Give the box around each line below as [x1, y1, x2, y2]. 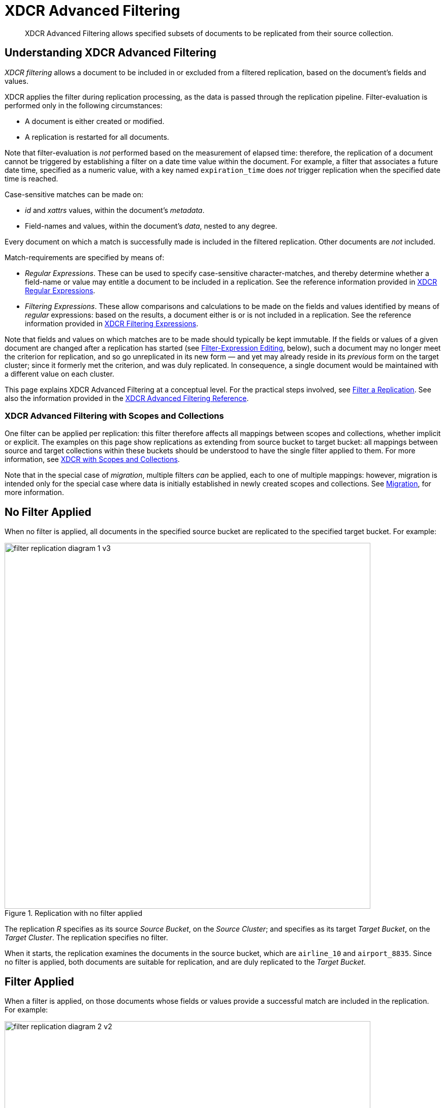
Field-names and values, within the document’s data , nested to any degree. [25, 221, 277, 230]
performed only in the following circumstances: [5, 101, 163, 110]
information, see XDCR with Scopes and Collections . [5, 455, 180, 464]
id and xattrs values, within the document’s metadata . [25, 205, 205, 214]
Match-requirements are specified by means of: [5, 253, 165, 262]
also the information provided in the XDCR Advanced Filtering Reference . [5, 393, 249, 403]
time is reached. [5, 174, 58, 183]
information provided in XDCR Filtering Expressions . [25, 319, 199, 328]
